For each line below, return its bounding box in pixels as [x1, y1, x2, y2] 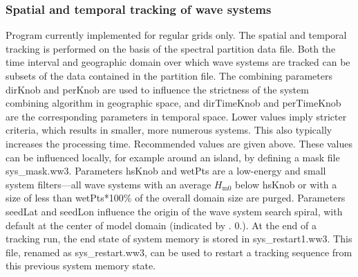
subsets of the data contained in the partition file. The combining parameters [6, 69, 332, 82]
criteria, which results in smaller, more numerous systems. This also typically [6, 123, 332, 137]
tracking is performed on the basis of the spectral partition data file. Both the [6, 41, 336, 55]
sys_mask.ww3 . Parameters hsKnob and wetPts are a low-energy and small [6, 163, 326, 178]
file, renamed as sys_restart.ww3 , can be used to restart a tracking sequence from [6, 244, 352, 259]
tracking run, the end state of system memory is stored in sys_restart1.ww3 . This [6, 231, 352, 246]
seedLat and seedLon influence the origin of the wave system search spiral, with [6, 204, 343, 218]
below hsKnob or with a [235, 177, 337, 191]
